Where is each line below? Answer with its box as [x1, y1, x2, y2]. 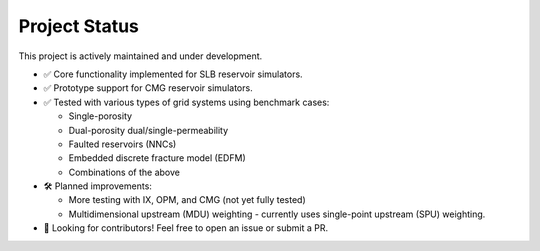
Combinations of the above [68, 166, 180, 178]
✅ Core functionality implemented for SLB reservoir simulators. [43, 68, 304, 80]
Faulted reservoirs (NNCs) [68, 138, 177, 150]
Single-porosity [68, 110, 133, 122]
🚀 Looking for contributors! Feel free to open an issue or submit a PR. [43, 222, 329, 234]
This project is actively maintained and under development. [18, 50, 263, 62]
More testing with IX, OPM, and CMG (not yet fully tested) [68, 194, 306, 206]
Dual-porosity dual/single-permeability [68, 124, 229, 136]
